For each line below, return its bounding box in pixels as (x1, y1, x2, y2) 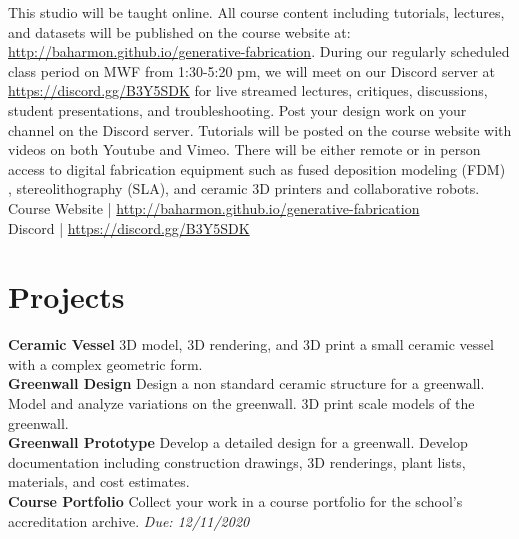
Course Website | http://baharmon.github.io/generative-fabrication (8, 197, 420, 218)
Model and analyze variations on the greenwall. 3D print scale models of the (8, 393, 475, 414)
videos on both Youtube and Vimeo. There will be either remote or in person (8, 139, 481, 160)
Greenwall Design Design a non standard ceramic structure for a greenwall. (8, 373, 485, 394)
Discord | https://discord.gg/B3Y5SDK (8, 217, 250, 238)
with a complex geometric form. (8, 353, 203, 374)
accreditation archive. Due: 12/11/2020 (8, 510, 250, 531)
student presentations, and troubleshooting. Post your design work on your (8, 99, 467, 120)
